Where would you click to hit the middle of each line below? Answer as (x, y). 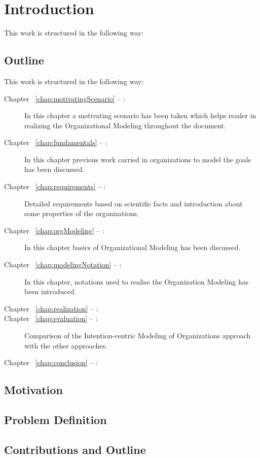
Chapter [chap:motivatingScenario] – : (65, 98)
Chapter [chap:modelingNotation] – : (63, 265)
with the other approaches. (66, 345)
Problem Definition (55, 419)
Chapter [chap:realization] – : (51, 308)
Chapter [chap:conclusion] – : (51, 362)
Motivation (33, 390)
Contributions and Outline (75, 449)
